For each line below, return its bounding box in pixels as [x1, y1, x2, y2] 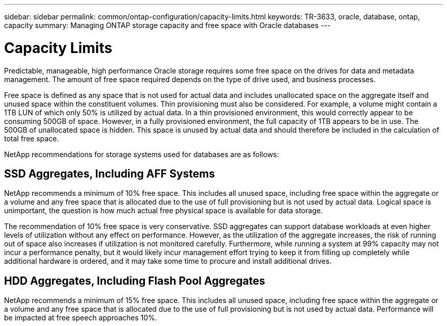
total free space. [4, 134, 59, 143]
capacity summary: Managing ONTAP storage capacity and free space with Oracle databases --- [4, 21, 331, 30]
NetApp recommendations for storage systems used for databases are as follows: [4, 149, 279, 159]
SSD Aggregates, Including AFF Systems [4, 167, 215, 180]
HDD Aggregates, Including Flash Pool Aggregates [4, 274, 265, 287]
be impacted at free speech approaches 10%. [4, 313, 157, 322]
